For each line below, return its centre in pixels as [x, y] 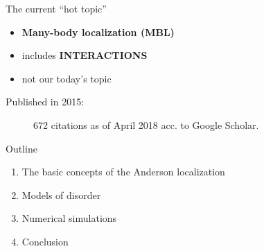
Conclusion [45, 241]
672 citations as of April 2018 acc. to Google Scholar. [146, 124]
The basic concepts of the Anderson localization [123, 172]
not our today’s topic [67, 78]
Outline [21, 148]
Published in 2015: [45, 102]
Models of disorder [61, 194]
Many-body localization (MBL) [98, 32]
